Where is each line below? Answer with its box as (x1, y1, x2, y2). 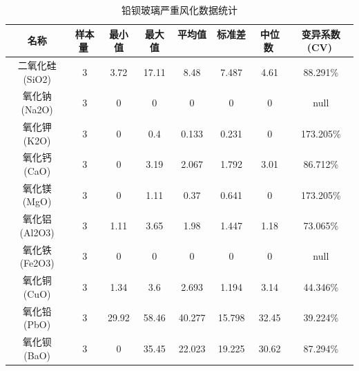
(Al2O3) (19, 225, 55, 239)
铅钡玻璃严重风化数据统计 (122, 3, 237, 17)
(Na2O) (21, 102, 53, 117)
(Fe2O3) (19, 256, 55, 270)
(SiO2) (23, 71, 51, 86)
